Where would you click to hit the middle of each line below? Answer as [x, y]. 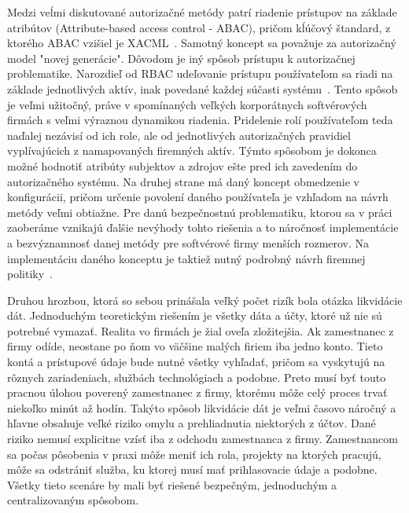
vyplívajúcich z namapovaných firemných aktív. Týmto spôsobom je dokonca [192, 150]
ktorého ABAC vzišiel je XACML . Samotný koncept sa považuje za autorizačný [202, 43]
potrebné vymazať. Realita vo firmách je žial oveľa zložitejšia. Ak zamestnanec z [201, 330]
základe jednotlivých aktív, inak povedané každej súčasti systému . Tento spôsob [203, 88]
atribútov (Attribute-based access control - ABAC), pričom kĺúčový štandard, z [199, 27]
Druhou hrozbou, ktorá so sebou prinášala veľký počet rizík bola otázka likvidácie [205, 300]
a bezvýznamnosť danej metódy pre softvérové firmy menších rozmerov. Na [188, 242]
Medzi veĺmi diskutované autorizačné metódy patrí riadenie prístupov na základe [202, 12]
